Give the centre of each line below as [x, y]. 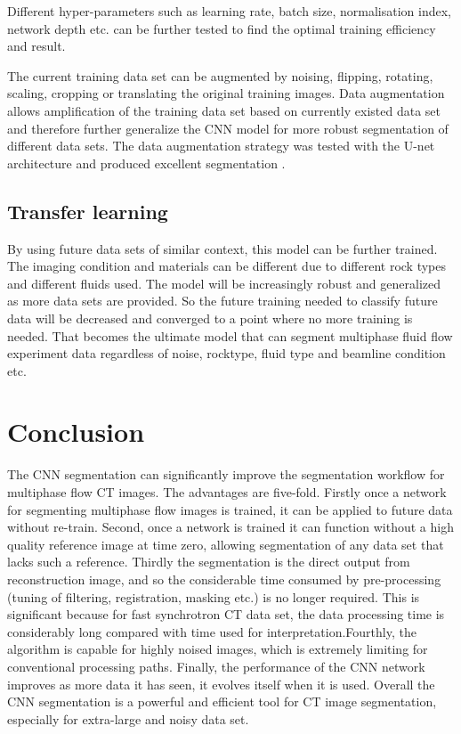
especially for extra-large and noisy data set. [128, 718]
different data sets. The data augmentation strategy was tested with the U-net [221, 146]
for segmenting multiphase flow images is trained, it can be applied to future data [230, 509]
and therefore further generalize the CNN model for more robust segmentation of [228, 128]
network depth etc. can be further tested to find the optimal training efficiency [222, 28]
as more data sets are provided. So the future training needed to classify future [222, 301]
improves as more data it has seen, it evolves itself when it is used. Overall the [221, 684]
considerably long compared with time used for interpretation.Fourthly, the [212, 631]
